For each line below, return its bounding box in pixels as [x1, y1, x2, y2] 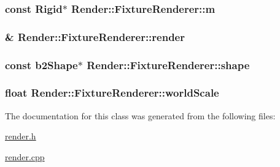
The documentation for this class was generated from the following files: [5, 109, 276, 122]
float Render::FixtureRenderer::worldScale [5, 85, 219, 100]
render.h [5, 130, 36, 143]
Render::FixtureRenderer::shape [87, 57, 250, 72]
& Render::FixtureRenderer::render [5, 29, 185, 44]
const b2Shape [5, 57, 78, 72]
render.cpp [5, 150, 45, 163]
